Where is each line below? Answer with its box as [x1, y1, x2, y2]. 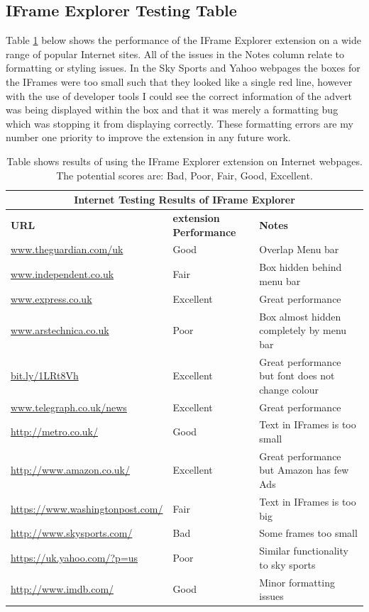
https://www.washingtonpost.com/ [11, 501, 163, 516]
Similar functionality [259, 543, 348, 558]
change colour [259, 382, 319, 396]
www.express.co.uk [11, 291, 92, 306]
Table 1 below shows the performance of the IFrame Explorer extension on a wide [6, 33, 361, 48]
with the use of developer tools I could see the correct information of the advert [6, 88, 353, 103]
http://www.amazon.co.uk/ [11, 462, 131, 477]
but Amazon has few [259, 462, 349, 477]
